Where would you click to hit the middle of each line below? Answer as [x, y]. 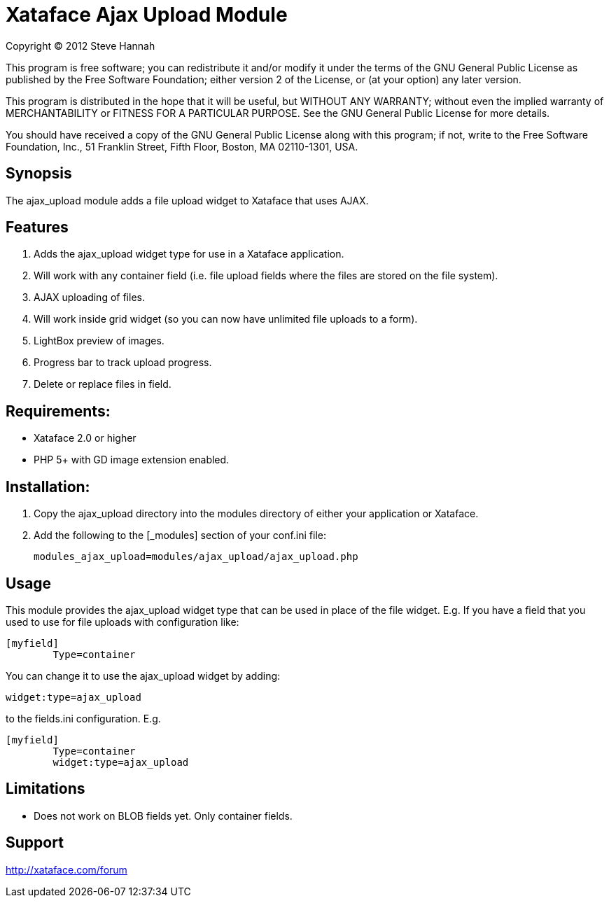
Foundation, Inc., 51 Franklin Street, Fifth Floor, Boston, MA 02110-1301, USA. [182, 146]
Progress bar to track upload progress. [123, 363]
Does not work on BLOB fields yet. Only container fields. [163, 815]
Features [37, 227]
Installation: [48, 486]
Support [35, 843]
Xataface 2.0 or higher [85, 438]
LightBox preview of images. [99, 341]
